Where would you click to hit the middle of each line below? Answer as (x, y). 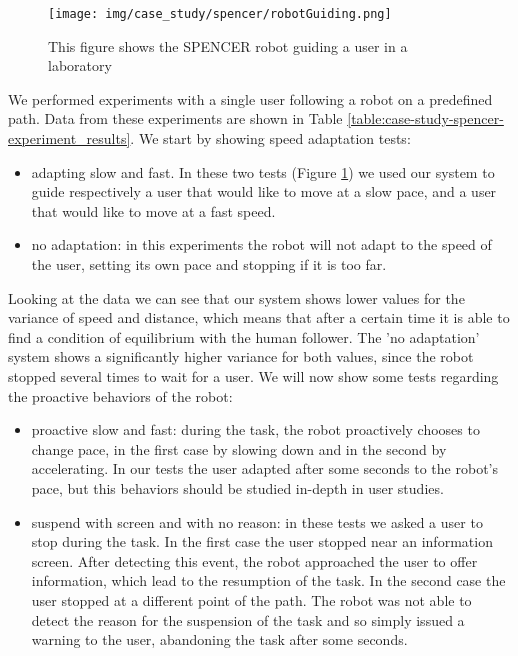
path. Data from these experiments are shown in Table (175, 118)
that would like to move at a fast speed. (153, 210)
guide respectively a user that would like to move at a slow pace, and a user (264, 191)
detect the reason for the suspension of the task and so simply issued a (248, 619)
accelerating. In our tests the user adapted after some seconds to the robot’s (264, 468)
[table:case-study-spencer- (425, 118)
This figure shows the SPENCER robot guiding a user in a (228, 45)
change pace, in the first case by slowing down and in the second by (239, 448)
